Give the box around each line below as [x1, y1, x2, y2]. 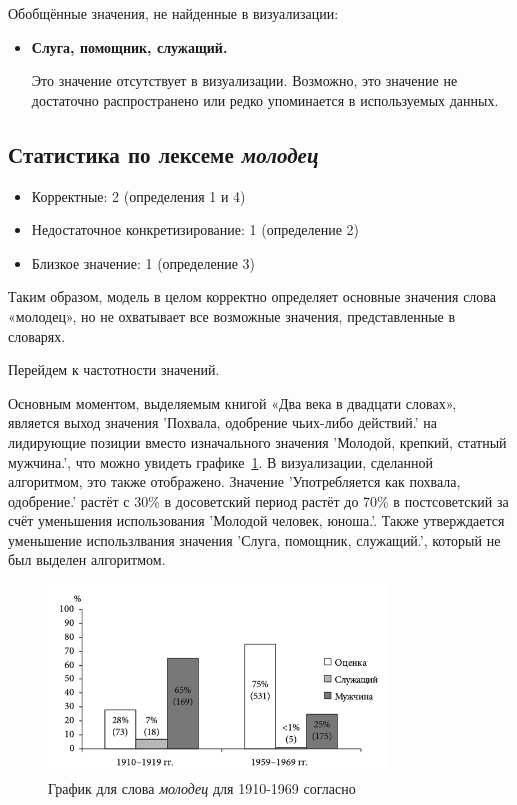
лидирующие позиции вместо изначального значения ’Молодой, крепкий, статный [8, 431, 507, 452]
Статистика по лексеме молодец [8, 138, 319, 169]
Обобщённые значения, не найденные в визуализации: [8, 3, 339, 23]
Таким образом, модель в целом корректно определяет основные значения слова [8, 286, 496, 307]
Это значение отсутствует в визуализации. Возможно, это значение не [31, 70, 458, 91]
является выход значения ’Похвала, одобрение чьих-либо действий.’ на [8, 412, 437, 433]
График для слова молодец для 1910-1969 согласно [48, 777, 356, 798]
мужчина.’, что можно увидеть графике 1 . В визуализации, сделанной [8, 451, 433, 472]
